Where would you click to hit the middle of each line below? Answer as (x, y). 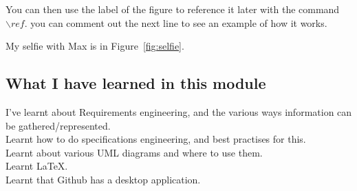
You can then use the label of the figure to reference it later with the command (173, 9)
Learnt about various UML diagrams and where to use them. (134, 152)
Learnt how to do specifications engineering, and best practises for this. (156, 139)
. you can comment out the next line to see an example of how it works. (176, 22)
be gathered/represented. (58, 125)
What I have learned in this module (136, 83)
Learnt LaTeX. (37, 166)
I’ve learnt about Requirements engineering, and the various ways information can (179, 111)
